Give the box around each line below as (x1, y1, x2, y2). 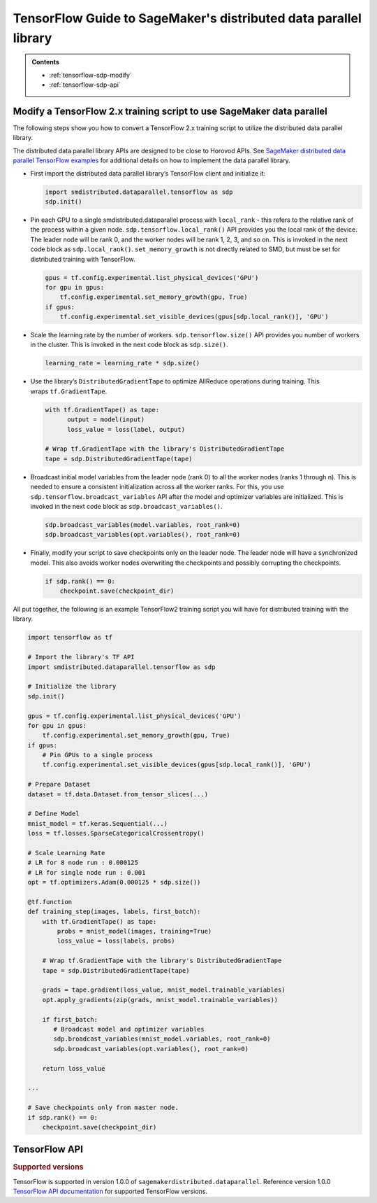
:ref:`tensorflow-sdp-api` (49, 80, 121, 89)
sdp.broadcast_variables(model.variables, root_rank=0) (45, 521, 241, 528)
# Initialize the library (27, 682, 117, 691)
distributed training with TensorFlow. (30, 255, 135, 263)
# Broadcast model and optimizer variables (53, 1025, 205, 1033)
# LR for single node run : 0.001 (27, 868, 146, 876)
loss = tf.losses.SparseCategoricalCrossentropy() (27, 829, 205, 838)
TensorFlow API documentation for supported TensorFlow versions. (13, 1187, 208, 1196)
